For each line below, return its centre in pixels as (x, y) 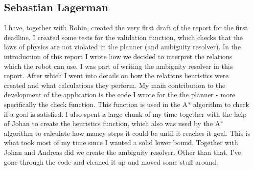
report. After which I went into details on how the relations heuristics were (116, 75)
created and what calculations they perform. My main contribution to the (115, 85)
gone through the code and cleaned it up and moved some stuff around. (111, 161)
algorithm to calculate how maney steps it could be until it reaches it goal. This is (127, 133)
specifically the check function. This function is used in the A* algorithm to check (127, 104)
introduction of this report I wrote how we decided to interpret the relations (118, 56)
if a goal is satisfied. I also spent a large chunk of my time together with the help (125, 114)
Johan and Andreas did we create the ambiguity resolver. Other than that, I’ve (123, 152)
